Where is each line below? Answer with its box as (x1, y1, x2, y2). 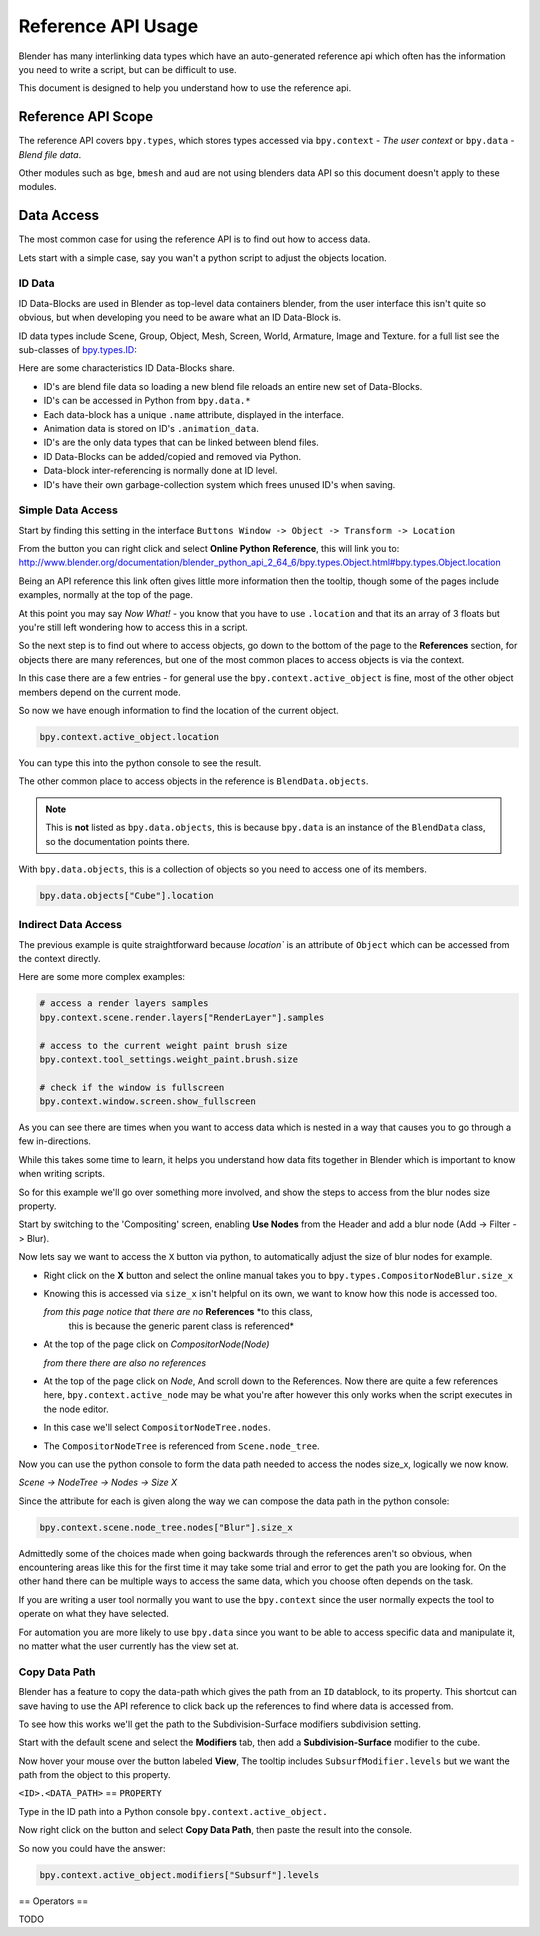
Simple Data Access (18, 503, 119, 517)
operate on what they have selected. (18, 1608, 170, 1620)
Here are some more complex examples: (18, 971, 185, 983)
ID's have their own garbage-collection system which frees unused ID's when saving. (43, 478, 396, 490)
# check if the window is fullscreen (39, 1081, 225, 1093)
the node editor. (43, 1403, 109, 1415)
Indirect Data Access (18, 918, 122, 932)
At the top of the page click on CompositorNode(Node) (43, 1338, 270, 1350)
